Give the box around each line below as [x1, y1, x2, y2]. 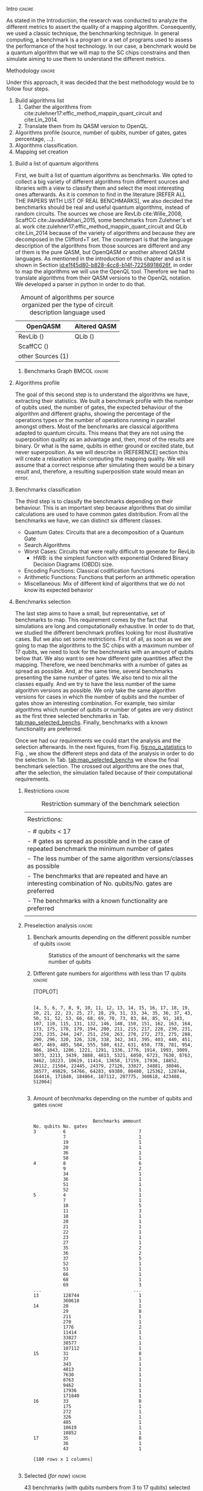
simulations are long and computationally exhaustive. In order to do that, [14, 623, 195, 630]
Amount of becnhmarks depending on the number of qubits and [33, 1095, 192, 1101]
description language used [29, 308, 106, 316]
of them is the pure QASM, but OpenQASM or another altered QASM [14, 249, 185, 255]
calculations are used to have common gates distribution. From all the [14, 510, 188, 518]
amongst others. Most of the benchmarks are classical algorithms [14, 423, 179, 430]
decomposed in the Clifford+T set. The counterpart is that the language [14, 236, 193, 243]
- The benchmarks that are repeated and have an [27, 872, 168, 880]
